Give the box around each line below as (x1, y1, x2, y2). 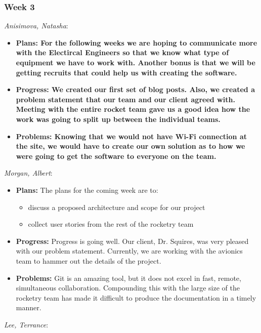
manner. (16, 302, 41, 313)
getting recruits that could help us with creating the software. (16, 67, 237, 77)
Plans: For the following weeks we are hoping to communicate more (16, 37, 257, 48)
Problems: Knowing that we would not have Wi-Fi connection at (16, 131, 247, 141)
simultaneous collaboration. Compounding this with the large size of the (16, 282, 240, 293)
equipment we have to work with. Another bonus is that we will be (16, 57, 255, 67)
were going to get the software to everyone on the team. (16, 150, 216, 161)
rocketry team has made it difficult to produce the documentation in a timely (16, 292, 256, 303)
